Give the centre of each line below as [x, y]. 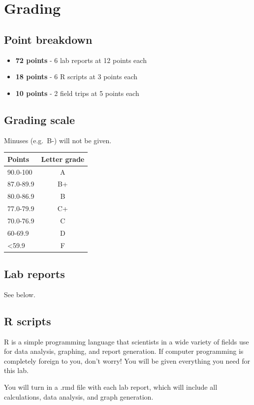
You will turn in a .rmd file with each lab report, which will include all [111, 387]
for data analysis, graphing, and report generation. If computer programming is [124, 351]
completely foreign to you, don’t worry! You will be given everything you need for [127, 360]
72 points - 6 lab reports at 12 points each [81, 60]
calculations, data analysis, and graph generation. [79, 396]
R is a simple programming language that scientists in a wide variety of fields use [127, 341]
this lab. [16, 370]
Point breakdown [48, 39]
